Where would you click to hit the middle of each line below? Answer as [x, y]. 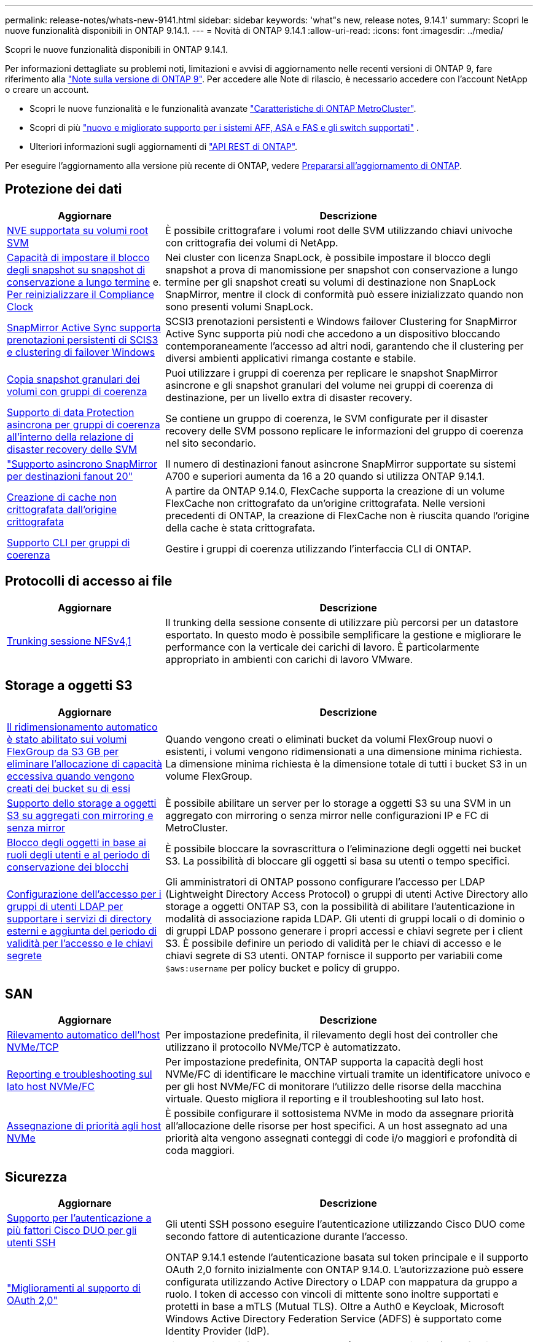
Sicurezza [36, 1177]
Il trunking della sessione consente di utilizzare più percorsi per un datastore [342, 622]
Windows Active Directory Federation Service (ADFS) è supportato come [334, 1319]
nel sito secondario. [211, 443]
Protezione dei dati [64, 189]
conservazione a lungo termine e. [84, 282]
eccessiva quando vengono [71, 776]
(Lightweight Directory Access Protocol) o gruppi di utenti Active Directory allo [347, 894]
